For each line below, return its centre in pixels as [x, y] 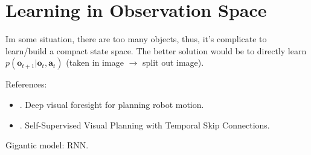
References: [26, 84]
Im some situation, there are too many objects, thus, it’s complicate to [136, 39]
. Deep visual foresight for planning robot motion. [112, 104]
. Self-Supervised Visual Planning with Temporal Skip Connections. [145, 125]
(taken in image [95, 62]
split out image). [173, 62]
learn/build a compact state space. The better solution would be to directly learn [156, 50]
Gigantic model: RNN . [47, 145]
